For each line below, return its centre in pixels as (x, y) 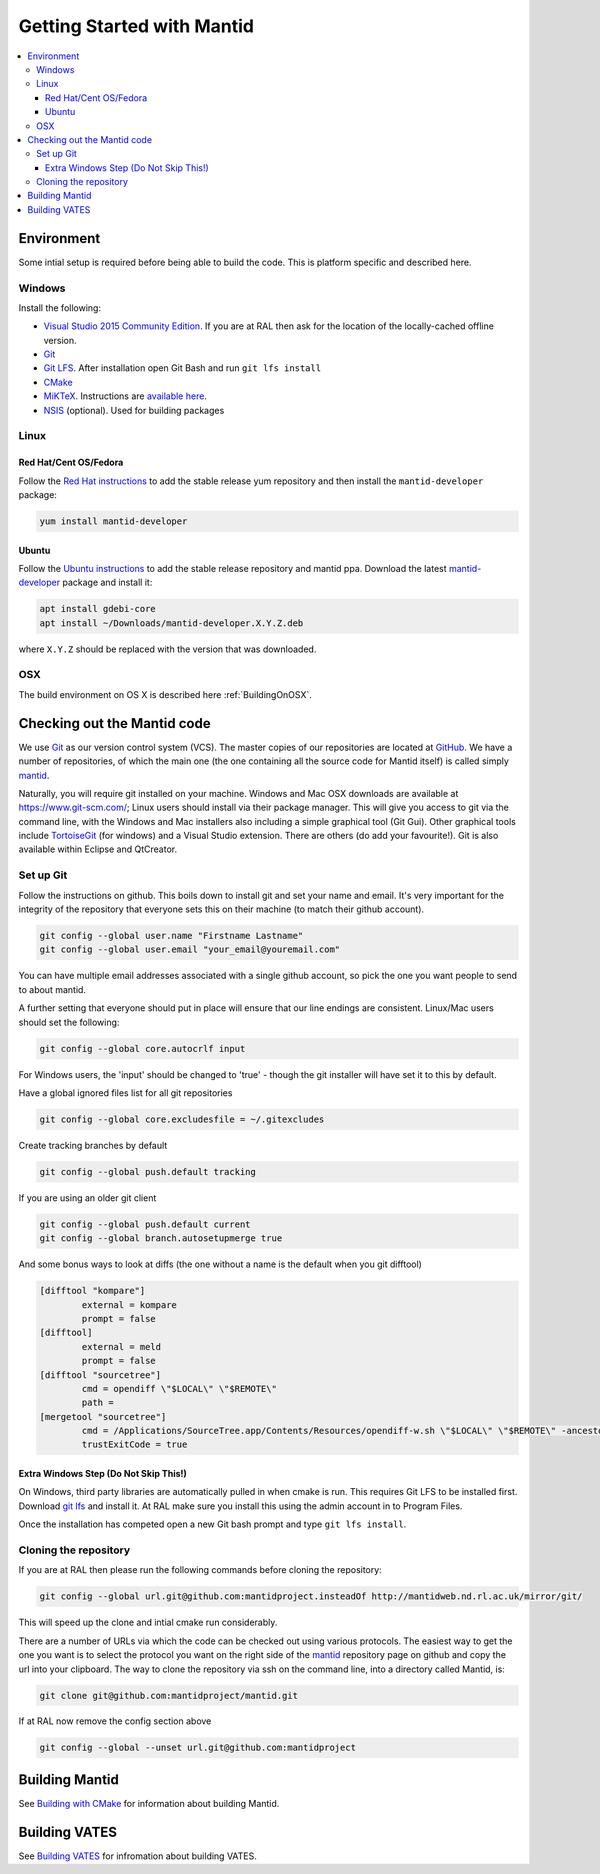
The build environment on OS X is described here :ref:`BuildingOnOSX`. (165, 694)
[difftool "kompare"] (92, 1291)
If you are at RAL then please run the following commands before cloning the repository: (200, 1570)
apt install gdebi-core (98, 609)
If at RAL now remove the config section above (115, 1721)
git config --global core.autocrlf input (142, 1048)
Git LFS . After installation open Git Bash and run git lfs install (182, 368)
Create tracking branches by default (93, 1145)
